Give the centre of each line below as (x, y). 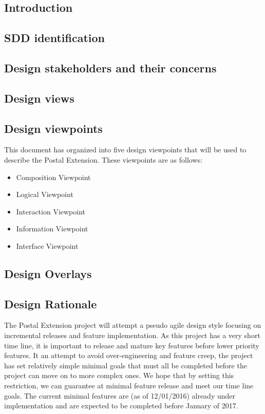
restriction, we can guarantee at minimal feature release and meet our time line (129, 386)
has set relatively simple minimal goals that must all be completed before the (126, 365)
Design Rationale (51, 303)
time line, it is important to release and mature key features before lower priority (132, 345)
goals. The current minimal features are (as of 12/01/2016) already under (120, 395)
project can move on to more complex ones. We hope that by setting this (119, 375)
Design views (39, 98)
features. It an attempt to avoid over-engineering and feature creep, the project (129, 355)
